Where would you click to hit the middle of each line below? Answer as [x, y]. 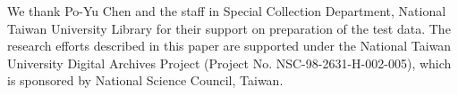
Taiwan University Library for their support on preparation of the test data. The [229, 28]
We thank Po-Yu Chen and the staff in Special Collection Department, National [227, 11]
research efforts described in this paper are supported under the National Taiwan [229, 46]
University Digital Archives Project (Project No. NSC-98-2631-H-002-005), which [229, 63]
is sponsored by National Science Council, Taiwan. [145, 80]
